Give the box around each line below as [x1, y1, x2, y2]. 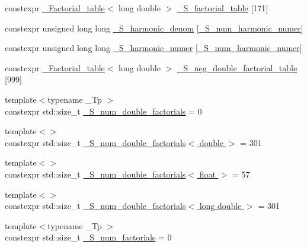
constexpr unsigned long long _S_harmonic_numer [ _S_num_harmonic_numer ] [5, 42, 302, 54]
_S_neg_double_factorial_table [177, 61, 298, 74]
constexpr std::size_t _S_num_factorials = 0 [5, 231, 172, 243]
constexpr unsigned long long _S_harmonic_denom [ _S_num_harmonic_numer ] [5, 21, 303, 34]
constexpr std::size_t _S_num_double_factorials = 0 [5, 104, 202, 117]
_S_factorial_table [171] [177, 2, 268, 14]
